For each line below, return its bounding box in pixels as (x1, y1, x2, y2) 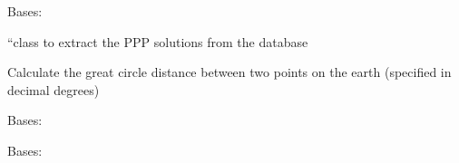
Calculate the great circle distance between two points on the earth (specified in (7, 62, 452, 81)
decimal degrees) (7, 80, 100, 99)
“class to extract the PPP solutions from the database (7, 32, 308, 51)
